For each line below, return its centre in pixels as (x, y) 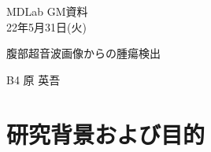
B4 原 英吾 (33, 79)
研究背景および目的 (106, 133)
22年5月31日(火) (46, 26)
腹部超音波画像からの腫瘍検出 (83, 53)
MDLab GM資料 (47, 11)
